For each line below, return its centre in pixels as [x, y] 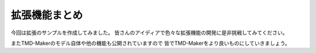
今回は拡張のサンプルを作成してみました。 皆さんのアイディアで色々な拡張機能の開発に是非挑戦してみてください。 [149, 33]
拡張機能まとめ [47, 15]
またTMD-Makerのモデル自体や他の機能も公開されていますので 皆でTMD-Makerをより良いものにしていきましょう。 [151, 43]
